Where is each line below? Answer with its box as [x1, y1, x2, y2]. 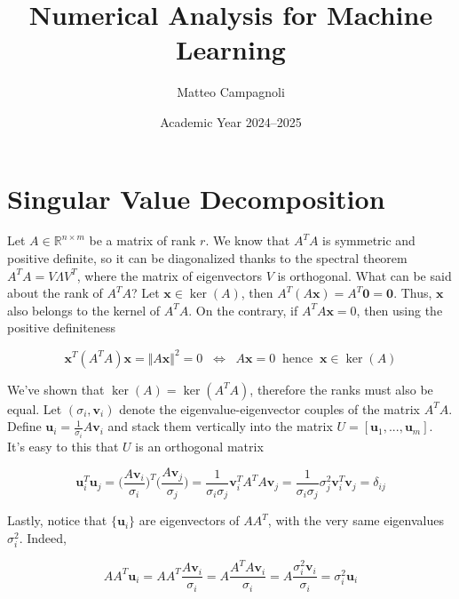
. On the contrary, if [188, 300, 298, 319]
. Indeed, [19, 528, 67, 547]
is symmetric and [322, 231, 415, 250]
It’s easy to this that [7, 436, 119, 455]
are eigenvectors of [138, 511, 240, 530]
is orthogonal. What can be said [277, 266, 452, 284]
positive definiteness [7, 318, 115, 337]
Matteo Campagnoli [177, 83, 285, 101]
